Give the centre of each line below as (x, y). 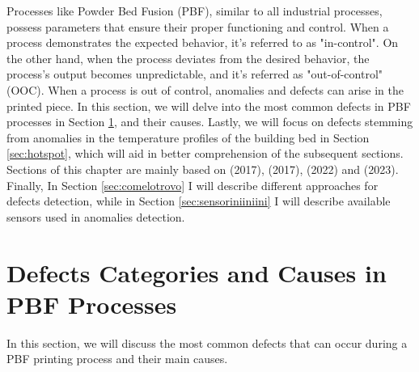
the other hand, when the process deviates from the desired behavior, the (188, 58)
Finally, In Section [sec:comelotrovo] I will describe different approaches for (193, 185)
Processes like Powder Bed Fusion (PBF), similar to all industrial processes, (195, 11)
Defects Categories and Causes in (197, 272)
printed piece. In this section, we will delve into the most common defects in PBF (209, 106)
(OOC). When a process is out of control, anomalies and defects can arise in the (205, 89)
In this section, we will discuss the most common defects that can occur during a (207, 342)
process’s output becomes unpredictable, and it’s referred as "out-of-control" (195, 74)
